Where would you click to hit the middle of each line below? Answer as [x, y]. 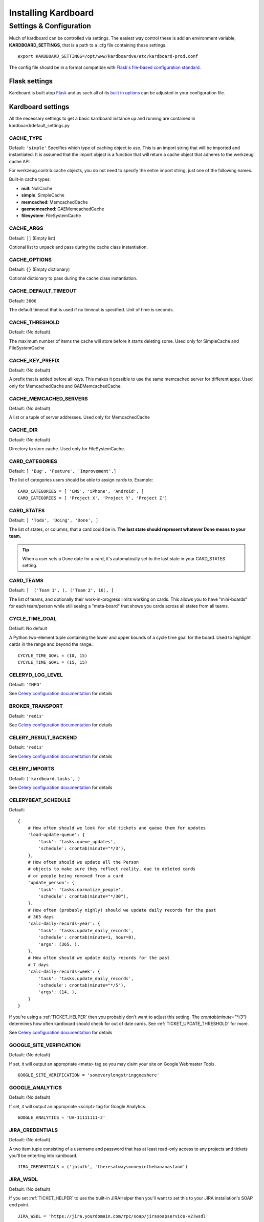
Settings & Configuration [50, 26]
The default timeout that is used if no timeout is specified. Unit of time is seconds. [91, 310]
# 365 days [41, 917]
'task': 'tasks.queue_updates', [77, 841]
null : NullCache [37, 188]
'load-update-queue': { [56, 835]
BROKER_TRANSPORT [36, 706]
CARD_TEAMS [26, 581]
